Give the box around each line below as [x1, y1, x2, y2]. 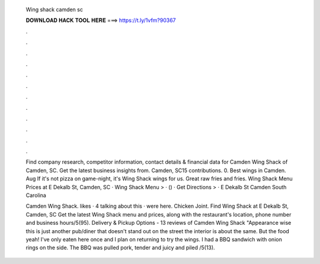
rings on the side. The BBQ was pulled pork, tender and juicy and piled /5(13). [25, 244, 216, 252]
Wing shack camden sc [25, 6, 83, 13]
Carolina [25, 192, 47, 199]
